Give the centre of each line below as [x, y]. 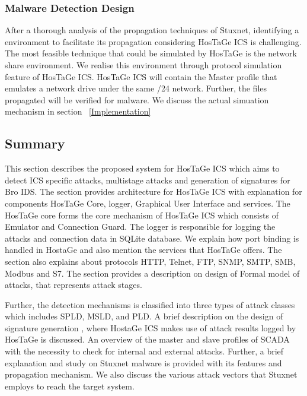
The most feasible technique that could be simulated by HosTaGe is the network [151, 53]
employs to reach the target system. [70, 386]
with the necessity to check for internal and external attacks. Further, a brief [144, 351]
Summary [35, 143]
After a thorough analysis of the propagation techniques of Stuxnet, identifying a [152, 30]
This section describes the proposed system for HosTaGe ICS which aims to [142, 168]
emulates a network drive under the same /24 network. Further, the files [136, 88]
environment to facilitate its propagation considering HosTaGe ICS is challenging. [153, 41]
